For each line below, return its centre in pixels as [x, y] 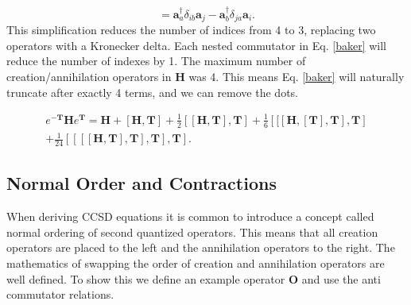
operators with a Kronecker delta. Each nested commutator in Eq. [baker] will [196, 45]
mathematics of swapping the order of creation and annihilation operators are [196, 263]
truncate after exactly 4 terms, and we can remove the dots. [152, 92]
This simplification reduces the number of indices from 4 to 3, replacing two [191, 30]
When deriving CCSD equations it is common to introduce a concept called [190, 216]
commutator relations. [60, 294]
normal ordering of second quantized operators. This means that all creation [192, 232]
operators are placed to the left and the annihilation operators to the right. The [201, 247]
